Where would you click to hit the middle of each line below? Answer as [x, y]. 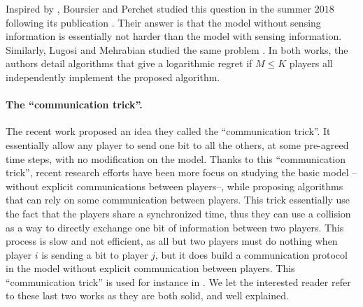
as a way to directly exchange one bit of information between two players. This [175, 227]
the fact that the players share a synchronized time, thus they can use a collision [178, 213]
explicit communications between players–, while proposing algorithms [193, 186]
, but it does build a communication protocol [251, 254]
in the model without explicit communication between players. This [150, 268]
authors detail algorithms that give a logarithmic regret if [129, 63]
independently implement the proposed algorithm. [113, 77]
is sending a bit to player [95, 254]
